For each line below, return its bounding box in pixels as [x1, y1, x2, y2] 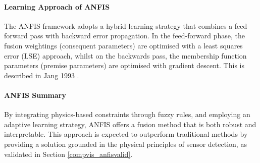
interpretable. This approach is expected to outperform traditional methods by [4, 129, 248, 139]
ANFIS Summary [4, 89, 66, 100]
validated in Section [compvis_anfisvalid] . [4, 148, 133, 159]
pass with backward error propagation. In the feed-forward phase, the [30, 30, 245, 41]
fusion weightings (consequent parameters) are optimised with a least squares [4, 40, 243, 50]
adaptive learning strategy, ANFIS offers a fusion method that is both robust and [4, 119, 256, 129]
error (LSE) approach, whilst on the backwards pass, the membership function [4, 50, 247, 61]
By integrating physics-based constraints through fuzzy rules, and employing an [4, 109, 250, 120]
